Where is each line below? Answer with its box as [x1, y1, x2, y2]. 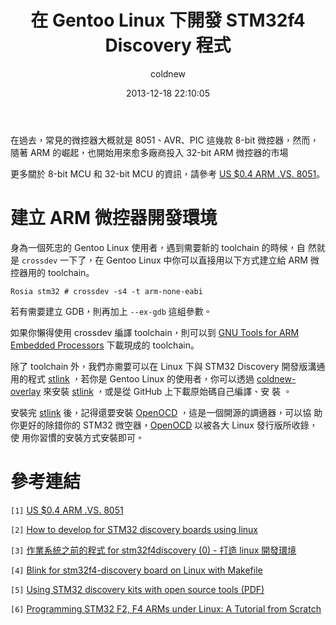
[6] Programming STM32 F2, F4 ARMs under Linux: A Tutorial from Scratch [10, 602, 322, 615]
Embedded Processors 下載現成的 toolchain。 [10, 339, 200, 351]
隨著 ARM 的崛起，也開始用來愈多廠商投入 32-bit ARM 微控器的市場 [10, 146, 289, 158]
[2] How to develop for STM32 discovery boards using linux [10, 523, 258, 535]
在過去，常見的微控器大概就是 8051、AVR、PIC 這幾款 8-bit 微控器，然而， [10, 134, 320, 146]
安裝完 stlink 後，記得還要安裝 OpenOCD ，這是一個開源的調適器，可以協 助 [10, 406, 323, 418]
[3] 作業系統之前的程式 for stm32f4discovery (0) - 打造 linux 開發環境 [10, 544, 297, 556]
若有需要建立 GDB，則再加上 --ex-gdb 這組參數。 [10, 305, 213, 317]
